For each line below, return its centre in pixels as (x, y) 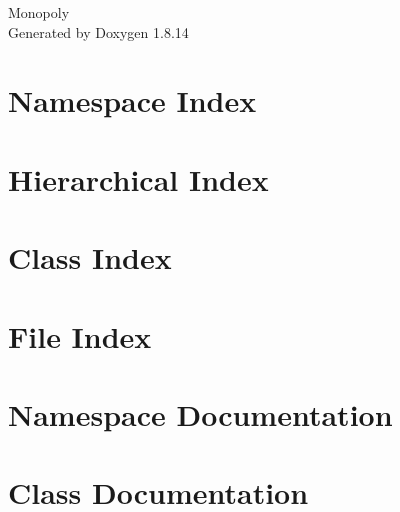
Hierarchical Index (138, 178)
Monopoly (39, 12)
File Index (80, 335)
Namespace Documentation (200, 413)
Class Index (90, 257)
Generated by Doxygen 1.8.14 (98, 31)
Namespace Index (132, 100)
